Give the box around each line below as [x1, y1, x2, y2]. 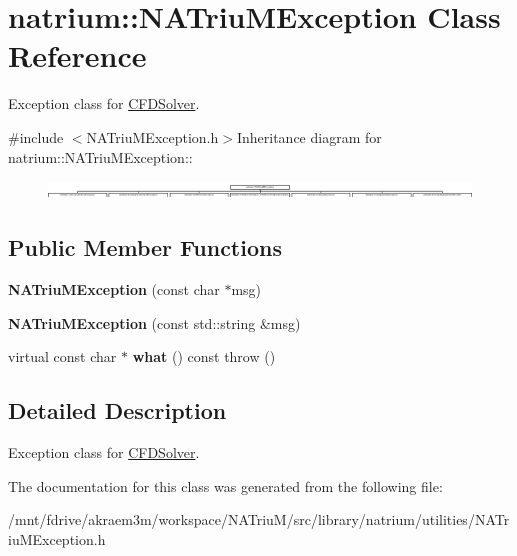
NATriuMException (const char [8, 279, 220, 300]
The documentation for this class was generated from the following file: [8, 475, 443, 496]
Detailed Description [8, 395, 227, 426]
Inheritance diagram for [236, 126, 382, 147]
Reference [8, 35, 147, 76]
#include [8, 126, 64, 147]
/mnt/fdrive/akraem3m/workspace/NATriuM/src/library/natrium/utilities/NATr [8, 509, 510, 530]
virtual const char [8, 346, 117, 367]
